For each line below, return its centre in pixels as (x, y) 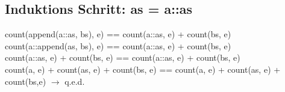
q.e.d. (75, 81)
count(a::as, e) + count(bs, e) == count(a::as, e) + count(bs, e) (123, 57)
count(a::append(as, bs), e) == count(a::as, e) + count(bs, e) (118, 45)
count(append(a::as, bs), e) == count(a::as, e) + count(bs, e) (118, 34)
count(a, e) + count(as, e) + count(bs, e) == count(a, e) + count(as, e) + (143, 69)
